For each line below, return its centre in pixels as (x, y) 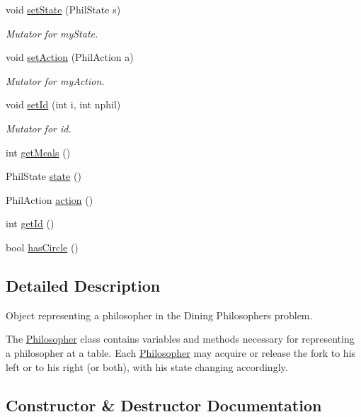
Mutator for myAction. (55, 80)
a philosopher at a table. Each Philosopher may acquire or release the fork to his (181, 352)
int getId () (30, 223)
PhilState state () (44, 176)
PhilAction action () (50, 199)
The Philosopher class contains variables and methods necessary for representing (180, 339)
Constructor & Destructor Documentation (164, 405)
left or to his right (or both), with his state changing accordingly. (147, 366)
